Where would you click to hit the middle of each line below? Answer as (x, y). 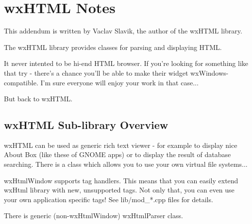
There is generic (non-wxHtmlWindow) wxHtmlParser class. (93, 216)
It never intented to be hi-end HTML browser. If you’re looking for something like (126, 63)
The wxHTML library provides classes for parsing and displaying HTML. (113, 47)
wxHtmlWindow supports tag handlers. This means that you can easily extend (121, 180)
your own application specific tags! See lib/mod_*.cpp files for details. (109, 199)
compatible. (21, 82)
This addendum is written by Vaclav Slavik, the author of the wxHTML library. (123, 31)
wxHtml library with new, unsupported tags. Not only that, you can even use (119, 190)
